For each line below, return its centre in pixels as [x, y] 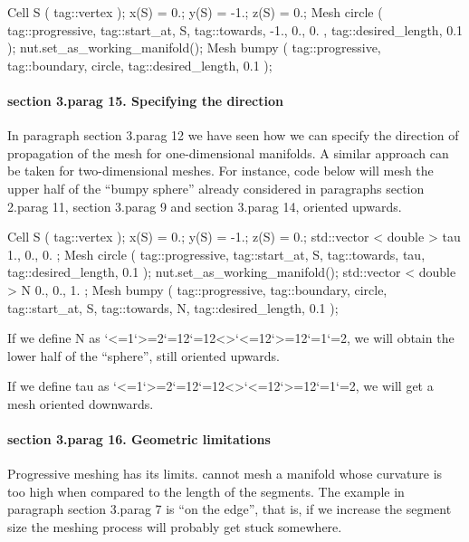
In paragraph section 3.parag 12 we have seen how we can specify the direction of [233, 135]
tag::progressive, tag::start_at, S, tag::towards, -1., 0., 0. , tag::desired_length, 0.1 [235, 29]
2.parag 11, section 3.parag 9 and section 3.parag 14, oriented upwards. [205, 206]
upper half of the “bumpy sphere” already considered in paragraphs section [216, 188]
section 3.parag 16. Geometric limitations [139, 439]
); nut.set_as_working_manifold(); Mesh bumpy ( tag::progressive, [194, 48]
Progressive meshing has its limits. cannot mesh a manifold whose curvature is [225, 474]
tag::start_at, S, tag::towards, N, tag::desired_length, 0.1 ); [173, 307]
